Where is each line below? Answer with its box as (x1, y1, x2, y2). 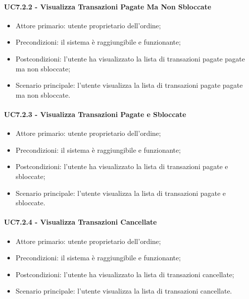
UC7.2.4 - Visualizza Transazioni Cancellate (4, 217, 157, 227)
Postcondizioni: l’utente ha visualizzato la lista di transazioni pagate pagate (15, 53, 245, 63)
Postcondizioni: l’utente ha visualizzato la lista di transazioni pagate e (15, 161, 228, 172)
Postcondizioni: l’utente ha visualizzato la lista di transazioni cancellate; (15, 269, 234, 279)
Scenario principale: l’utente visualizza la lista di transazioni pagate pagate (15, 80, 243, 90)
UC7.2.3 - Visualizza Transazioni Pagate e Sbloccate (4, 109, 186, 119)
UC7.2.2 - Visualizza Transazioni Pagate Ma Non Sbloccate (4, 1, 211, 11)
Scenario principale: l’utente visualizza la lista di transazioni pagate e (15, 187, 226, 198)
